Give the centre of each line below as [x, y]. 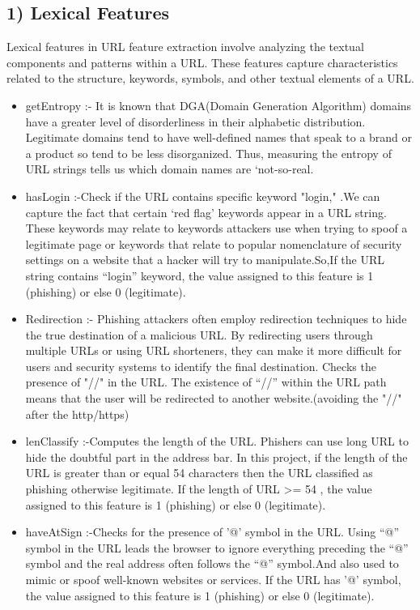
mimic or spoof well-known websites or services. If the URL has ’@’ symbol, [213, 580]
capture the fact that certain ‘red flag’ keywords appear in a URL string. [206, 212]
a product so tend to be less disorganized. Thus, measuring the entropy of [208, 153]
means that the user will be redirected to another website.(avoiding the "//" [214, 398]
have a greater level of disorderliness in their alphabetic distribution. [195, 121]
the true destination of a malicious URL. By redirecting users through [199, 334]
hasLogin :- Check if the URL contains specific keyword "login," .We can [203, 196]
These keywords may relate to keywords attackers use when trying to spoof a [216, 228]
